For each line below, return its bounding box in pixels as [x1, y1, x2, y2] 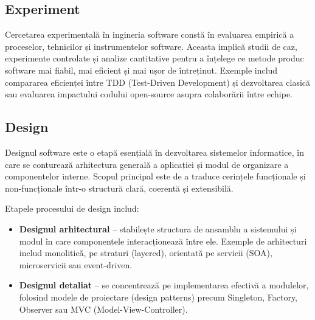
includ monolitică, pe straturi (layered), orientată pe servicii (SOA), [19, 246, 272, 259]
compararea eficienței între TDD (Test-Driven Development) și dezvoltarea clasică [5, 75, 311, 88]
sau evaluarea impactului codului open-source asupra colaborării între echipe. [5, 88, 293, 100]
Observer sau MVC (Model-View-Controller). [19, 302, 188, 315]
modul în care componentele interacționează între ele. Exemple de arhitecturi [19, 234, 307, 247]
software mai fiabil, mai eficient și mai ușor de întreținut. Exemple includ [5, 63, 278, 76]
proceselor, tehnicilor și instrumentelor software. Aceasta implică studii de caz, [5, 40, 297, 52]
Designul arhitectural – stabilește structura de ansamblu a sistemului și [19, 222, 297, 235]
